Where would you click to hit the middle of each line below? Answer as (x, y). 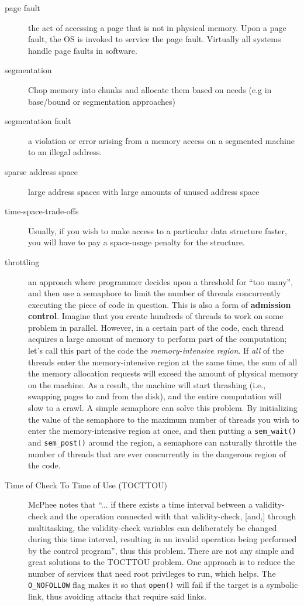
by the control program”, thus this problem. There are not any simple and (161, 550)
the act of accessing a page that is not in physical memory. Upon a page (157, 27)
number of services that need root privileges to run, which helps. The (152, 573)
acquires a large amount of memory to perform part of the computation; (158, 339)
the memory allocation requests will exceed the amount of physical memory (163, 373)
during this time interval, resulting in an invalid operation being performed (163, 539)
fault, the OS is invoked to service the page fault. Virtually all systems (155, 39)
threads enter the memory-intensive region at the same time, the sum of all (163, 362)
